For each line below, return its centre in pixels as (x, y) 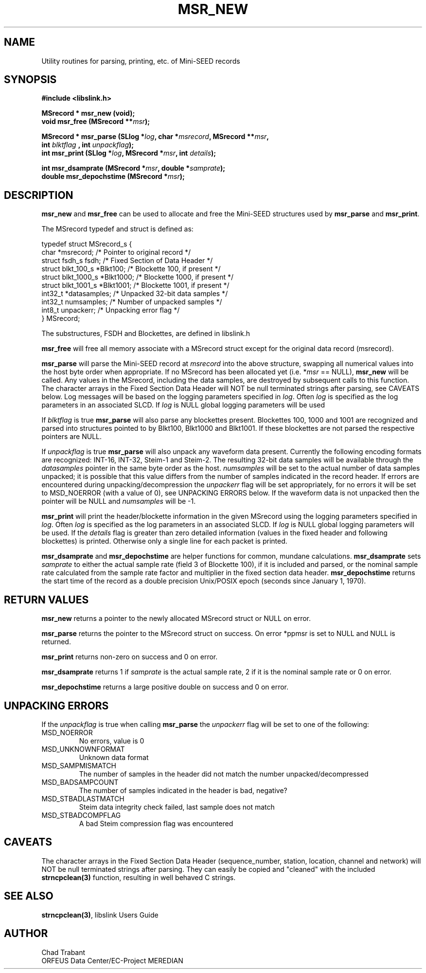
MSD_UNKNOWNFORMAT (83, 749)
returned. (56, 642)
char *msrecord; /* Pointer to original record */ (116, 252)
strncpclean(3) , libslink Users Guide (100, 915)
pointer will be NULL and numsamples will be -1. (119, 501)
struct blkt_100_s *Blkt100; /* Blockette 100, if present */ (131, 269)
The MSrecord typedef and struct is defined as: (117, 229)
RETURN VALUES (46, 600)
